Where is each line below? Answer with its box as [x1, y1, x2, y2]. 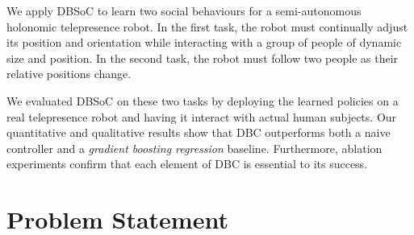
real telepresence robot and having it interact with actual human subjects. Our [6, 108, 397, 125]
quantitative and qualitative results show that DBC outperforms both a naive [6, 124, 391, 141]
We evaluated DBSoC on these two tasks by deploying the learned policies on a [6, 92, 399, 109]
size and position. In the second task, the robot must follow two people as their [6, 49, 399, 66]
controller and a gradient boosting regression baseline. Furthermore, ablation [6, 139, 383, 156]
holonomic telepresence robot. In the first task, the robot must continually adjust [6, 18, 408, 35]
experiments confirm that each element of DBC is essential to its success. [6, 155, 368, 172]
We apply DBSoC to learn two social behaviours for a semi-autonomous [6, 2, 362, 19]
